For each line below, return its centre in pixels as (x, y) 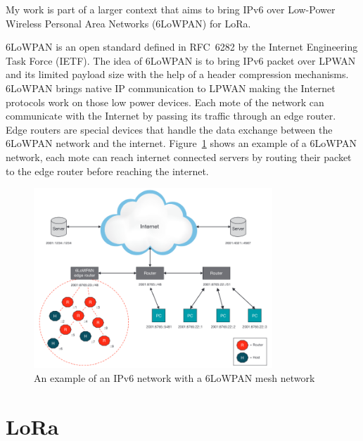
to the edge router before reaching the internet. (107, 171)
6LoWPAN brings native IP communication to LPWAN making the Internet (171, 88)
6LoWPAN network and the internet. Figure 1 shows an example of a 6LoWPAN (181, 143)
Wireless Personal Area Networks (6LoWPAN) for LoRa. (128, 23)
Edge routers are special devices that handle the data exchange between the (169, 129)
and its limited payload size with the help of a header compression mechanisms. (177, 74)
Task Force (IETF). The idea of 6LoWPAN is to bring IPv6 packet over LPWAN (181, 60)
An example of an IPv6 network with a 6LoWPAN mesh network (174, 378)
